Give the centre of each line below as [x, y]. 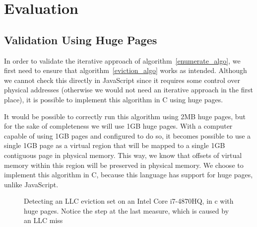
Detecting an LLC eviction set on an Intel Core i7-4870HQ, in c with [129, 201]
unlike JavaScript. [31, 184]
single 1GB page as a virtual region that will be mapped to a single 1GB [115, 145]
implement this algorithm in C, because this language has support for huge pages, [128, 175]
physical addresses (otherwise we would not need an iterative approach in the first [128, 90]
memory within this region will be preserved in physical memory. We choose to [124, 165]
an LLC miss [43, 220]
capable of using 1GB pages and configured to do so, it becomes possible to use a [128, 135]
